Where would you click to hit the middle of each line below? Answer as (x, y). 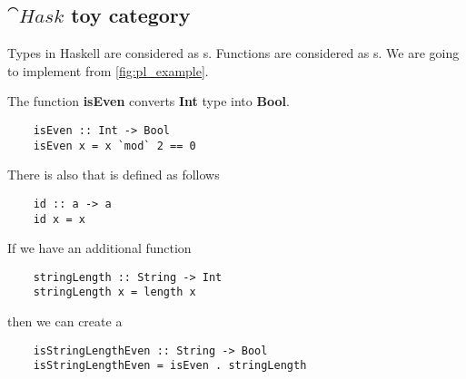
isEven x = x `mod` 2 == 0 (114, 146)
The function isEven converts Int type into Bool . (149, 101)
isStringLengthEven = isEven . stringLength (170, 366)
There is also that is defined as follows (114, 175)
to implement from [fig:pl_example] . (108, 70)
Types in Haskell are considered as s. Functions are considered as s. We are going (233, 53)
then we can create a (65, 321)
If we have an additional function (99, 248)
